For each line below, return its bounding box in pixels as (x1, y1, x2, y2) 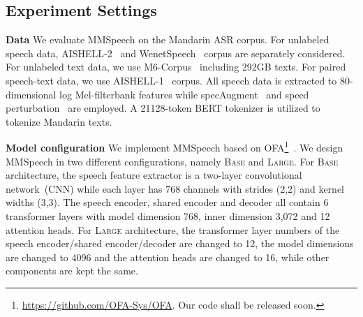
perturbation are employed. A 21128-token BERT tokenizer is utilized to (6, 101, 320, 115)
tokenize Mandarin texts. (6, 114, 112, 128)
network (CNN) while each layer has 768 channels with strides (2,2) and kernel (6, 181, 344, 196)
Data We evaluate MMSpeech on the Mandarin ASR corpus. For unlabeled (6, 32, 329, 47)
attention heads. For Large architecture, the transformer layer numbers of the (6, 222, 340, 237)
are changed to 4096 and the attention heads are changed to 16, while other (6, 249, 329, 264)
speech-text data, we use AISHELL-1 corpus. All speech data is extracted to (6, 73, 337, 87)
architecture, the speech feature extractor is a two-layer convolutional (6, 168, 302, 182)
